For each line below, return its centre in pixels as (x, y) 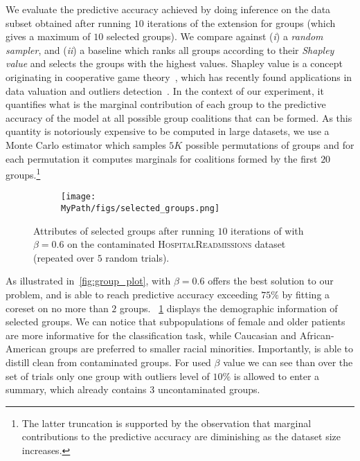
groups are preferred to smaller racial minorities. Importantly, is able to (201, 349)
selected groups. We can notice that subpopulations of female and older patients (175, 322)
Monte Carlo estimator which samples (86, 144)
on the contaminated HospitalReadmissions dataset (177, 244)
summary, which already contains (76, 389)
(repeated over (64, 257)
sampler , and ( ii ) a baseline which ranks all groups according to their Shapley (170, 49)
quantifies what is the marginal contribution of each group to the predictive (166, 104)
